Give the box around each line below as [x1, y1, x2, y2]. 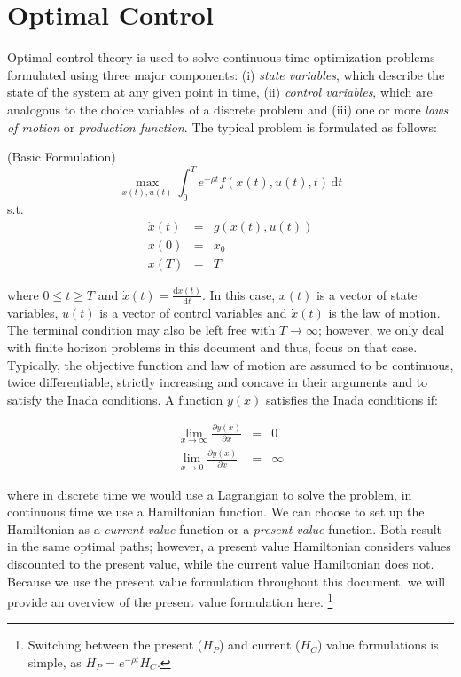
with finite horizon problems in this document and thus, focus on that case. [7, 338, 418, 356]
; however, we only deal [317, 320, 445, 339]
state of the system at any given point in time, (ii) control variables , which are [7, 83, 433, 101]
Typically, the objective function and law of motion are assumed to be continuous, [7, 355, 454, 374]
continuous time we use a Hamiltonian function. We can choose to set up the [7, 502, 425, 521]
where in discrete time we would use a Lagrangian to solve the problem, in [7, 484, 412, 503]
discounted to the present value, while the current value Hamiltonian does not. [7, 555, 434, 572]
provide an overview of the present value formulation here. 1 [7, 590, 333, 610]
